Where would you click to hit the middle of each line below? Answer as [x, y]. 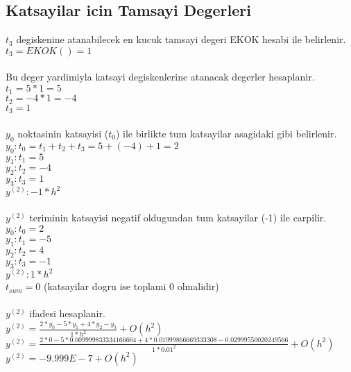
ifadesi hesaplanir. [67, 313]
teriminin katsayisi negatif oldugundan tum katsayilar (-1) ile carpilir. [178, 218]
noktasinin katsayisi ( [63, 133]
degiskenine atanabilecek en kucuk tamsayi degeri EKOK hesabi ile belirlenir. [181, 39]
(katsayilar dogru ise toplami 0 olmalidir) [131, 286]
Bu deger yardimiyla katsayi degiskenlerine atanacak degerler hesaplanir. [160, 77]
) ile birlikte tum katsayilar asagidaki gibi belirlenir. [226, 133]
